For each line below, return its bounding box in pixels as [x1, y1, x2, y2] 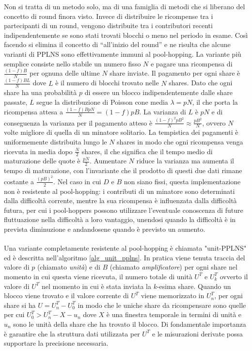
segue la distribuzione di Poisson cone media [36, 97, 168, 107]
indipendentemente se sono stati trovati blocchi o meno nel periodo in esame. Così [4, 30, 248, 40]
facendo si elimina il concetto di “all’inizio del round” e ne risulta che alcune [4, 39, 231, 49]
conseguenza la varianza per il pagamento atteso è [4, 117, 153, 128]
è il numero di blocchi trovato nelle [55, 78, 159, 88]
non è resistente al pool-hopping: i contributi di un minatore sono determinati [4, 186, 235, 196]
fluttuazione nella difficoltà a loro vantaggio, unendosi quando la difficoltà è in [4, 214, 236, 224]
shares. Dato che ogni [169, 78, 233, 88]
